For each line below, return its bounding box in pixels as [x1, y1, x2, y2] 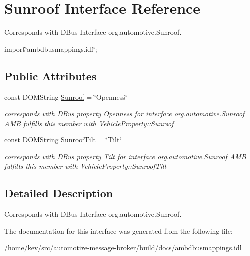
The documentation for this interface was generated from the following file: [4, 225, 233, 236]
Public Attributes [4, 68, 97, 83]
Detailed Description [4, 185, 113, 201]
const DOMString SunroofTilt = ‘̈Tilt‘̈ [4, 134, 122, 145]
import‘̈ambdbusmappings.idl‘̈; [4, 43, 97, 54]
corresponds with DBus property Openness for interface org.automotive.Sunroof [4, 108, 245, 119]
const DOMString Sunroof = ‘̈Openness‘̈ [4, 91, 127, 102]
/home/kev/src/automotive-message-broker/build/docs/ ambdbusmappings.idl [4, 242, 242, 253]
